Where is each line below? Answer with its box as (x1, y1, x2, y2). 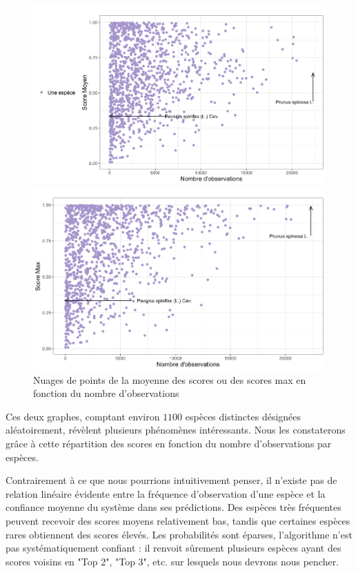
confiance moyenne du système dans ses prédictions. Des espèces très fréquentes (6, 500, 341, 514)
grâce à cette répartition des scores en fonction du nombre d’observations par (6, 436, 332, 450)
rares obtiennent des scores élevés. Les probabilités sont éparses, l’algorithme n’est (6, 527, 352, 541)
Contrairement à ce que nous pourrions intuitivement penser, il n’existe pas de (6, 473, 337, 487)
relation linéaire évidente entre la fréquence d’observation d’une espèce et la (6, 486, 326, 501)
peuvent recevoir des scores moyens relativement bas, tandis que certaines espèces (6, 513, 350, 527)
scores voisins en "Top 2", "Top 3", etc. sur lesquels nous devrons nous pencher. (6, 554, 339, 568)
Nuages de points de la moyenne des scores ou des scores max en (33, 372, 306, 387)
